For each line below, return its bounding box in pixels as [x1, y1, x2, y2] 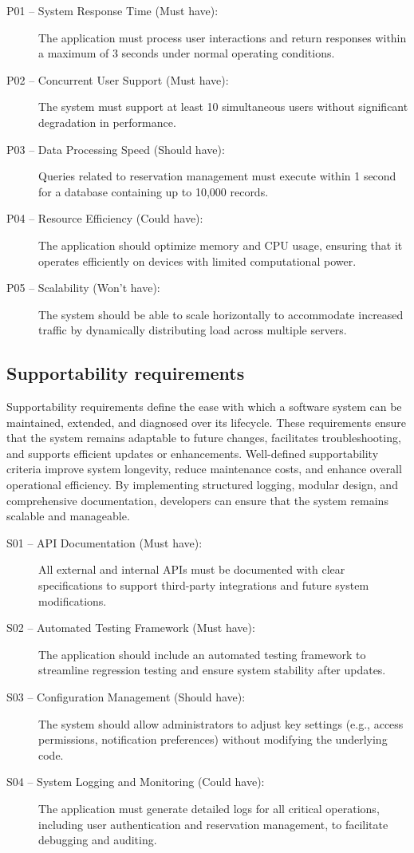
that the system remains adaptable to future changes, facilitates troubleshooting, [6, 429, 401, 446]
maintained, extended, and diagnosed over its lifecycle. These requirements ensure [6, 413, 407, 430]
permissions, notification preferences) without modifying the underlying [38, 731, 388, 748]
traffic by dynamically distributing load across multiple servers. [38, 322, 347, 338]
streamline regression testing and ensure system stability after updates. [38, 661, 386, 678]
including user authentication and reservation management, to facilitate [38, 815, 388, 832]
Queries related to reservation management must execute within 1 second [38, 168, 396, 184]
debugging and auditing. [38, 831, 157, 848]
